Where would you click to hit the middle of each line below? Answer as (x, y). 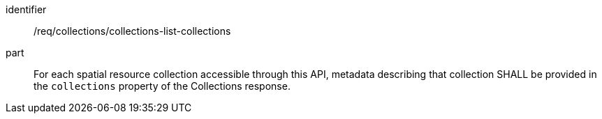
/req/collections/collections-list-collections (132, 31)
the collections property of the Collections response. (162, 86)
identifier (26, 9)
